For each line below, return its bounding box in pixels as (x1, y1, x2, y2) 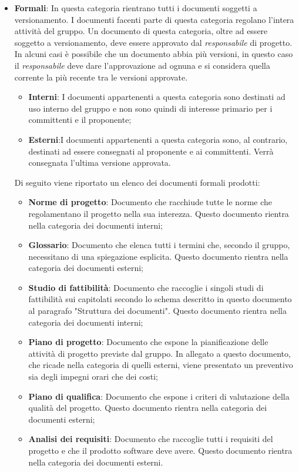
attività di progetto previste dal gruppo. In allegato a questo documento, (28, 347, 291, 359)
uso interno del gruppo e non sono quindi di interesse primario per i (28, 102, 273, 114)
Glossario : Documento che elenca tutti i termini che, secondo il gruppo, (28, 239, 290, 251)
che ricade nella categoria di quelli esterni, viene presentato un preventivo (28, 359, 293, 371)
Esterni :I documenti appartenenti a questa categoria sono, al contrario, (28, 133, 288, 145)
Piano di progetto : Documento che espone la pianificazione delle (28, 336, 268, 348)
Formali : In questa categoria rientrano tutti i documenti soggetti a (14, 2, 257, 14)
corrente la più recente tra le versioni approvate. (14, 71, 188, 83)
